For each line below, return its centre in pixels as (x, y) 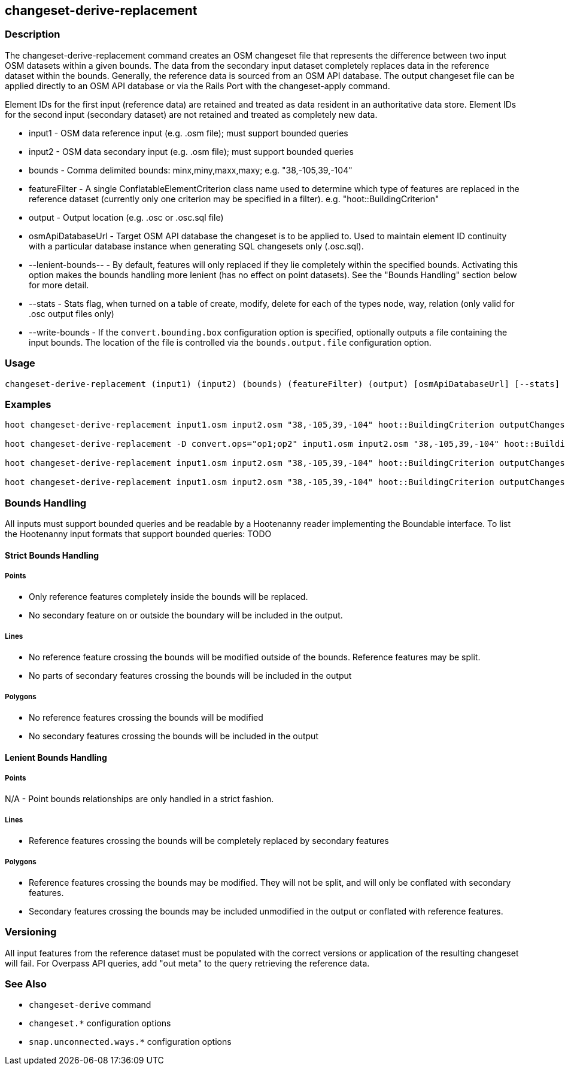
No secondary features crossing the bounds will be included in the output (174, 736)
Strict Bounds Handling (52, 555)
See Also (26, 984)
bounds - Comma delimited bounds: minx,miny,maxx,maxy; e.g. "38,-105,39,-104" (191, 170)
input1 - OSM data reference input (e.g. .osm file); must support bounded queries (189, 133)
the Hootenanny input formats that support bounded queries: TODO (138, 534)
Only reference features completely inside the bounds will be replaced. (168, 597)
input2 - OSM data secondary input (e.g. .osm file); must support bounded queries (191, 151)
